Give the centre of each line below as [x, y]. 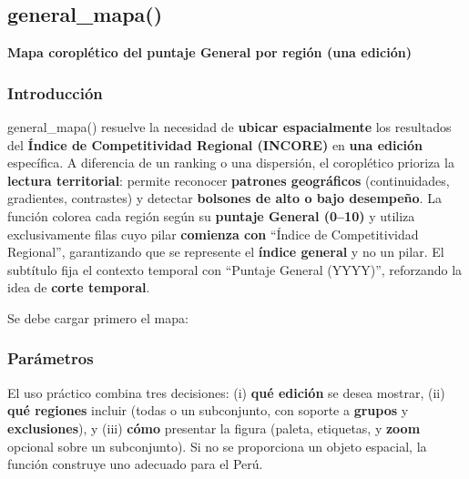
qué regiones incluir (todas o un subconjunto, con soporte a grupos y [208, 410]
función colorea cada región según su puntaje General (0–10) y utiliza [211, 215]
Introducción [55, 92]
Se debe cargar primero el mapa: [98, 317]
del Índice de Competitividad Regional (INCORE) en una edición [215, 144]
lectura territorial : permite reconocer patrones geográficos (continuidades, [229, 180]
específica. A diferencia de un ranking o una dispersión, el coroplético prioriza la [231, 163]
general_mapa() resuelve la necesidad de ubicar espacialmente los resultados [229, 127]
